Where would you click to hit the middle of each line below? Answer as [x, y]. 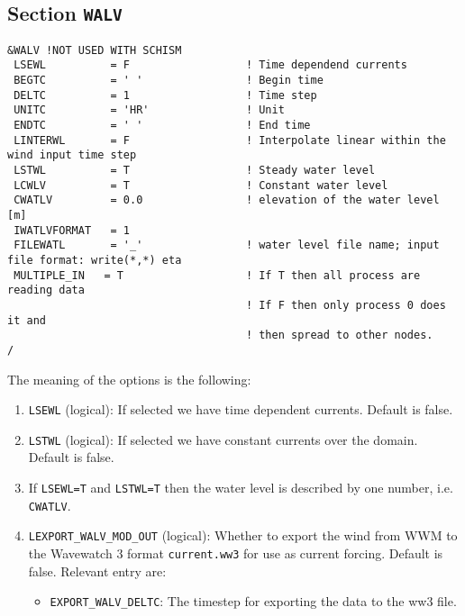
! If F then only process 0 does [346, 305]
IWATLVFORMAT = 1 [72, 230]
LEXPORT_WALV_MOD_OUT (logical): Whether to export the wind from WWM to [243, 535]
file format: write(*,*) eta [95, 260]
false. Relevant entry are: [97, 571]
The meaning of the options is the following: [129, 379]
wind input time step [72, 155]
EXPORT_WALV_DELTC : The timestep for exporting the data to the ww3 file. [253, 601]
